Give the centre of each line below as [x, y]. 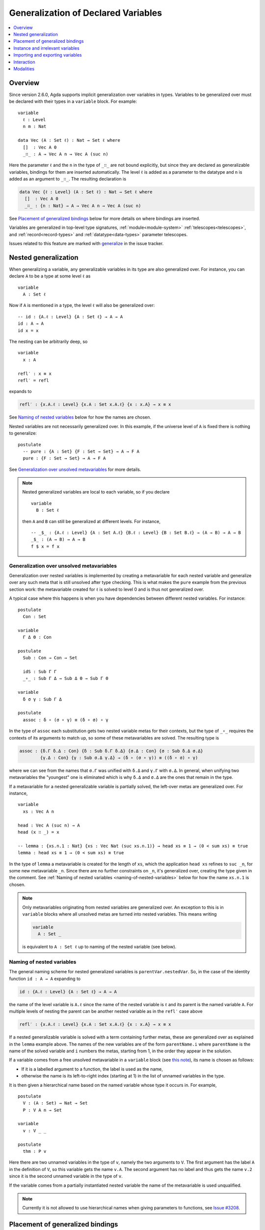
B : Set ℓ [47, 510]
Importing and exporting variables [48, 55]
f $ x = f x [45, 546]
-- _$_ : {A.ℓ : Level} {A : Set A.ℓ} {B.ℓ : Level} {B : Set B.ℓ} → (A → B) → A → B [136, 533]
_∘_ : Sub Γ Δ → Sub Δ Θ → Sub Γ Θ [66, 678]
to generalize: [23, 433]
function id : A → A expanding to [45, 979]
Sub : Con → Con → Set [50, 658]
